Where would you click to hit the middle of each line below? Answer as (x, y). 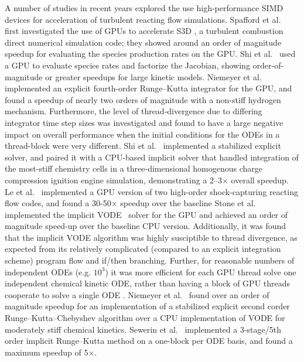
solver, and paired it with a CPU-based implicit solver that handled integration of (152, 157)
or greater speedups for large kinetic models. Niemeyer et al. (153, 76)
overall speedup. (260, 180)
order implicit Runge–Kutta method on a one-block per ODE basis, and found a (149, 341)
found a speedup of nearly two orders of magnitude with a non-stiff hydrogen (143, 99)
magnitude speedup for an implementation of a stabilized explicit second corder (147, 306)
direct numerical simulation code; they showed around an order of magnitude (143, 42)
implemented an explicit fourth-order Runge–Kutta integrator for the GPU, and (148, 88)
